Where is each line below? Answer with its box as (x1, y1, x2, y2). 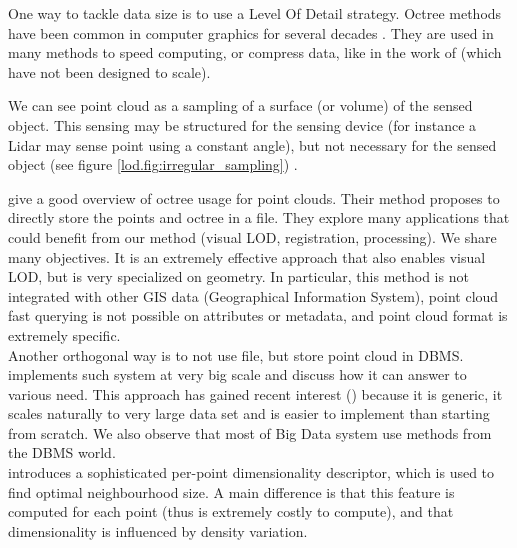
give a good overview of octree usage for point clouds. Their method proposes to (8, 187, 500, 208)
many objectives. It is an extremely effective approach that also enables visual (8, 246, 486, 267)
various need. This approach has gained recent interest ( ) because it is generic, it (8, 383, 503, 404)
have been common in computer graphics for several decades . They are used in (8, 22, 494, 43)
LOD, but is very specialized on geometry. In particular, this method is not (8, 266, 469, 287)
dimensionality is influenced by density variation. (8, 520, 308, 541)
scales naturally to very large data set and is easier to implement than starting (8, 403, 490, 424)
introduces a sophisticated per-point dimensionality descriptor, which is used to (8, 462, 495, 483)
